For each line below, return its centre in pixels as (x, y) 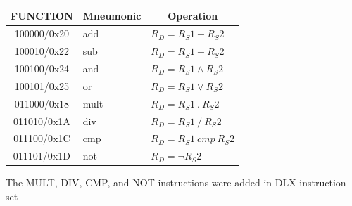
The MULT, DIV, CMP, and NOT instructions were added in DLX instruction (176, 182)
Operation (193, 15)
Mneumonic (112, 15)
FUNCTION (42, 15)
